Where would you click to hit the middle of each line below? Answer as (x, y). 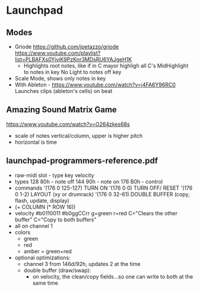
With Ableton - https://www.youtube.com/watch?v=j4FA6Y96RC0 (95, 85)
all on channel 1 (34, 226)
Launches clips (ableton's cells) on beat (64, 91)
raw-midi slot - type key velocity (54, 175)
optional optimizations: (42, 258)
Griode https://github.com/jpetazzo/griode (67, 47)
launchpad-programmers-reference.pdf (82, 161)
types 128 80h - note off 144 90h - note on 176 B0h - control (89, 181)
